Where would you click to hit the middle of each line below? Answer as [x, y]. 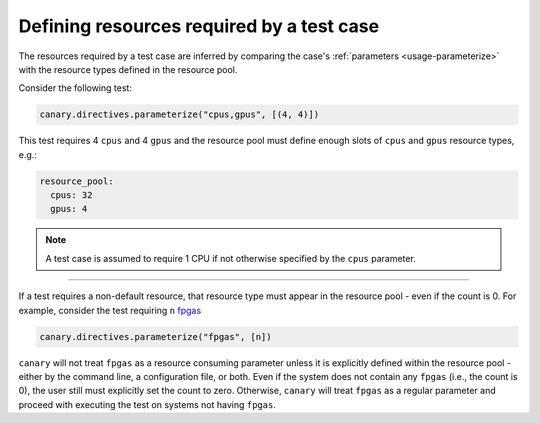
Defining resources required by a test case [199, 26]
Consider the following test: [75, 88]
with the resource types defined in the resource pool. [128, 69]
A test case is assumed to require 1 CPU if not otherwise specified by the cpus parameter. [231, 258]
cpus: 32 [71, 195]
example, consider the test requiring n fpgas [110, 310]
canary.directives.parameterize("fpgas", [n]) [155, 336]
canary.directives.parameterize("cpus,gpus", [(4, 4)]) [179, 114]
